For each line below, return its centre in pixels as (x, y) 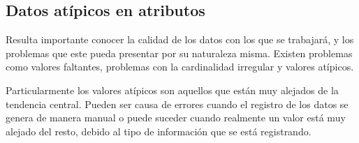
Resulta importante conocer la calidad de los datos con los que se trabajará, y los (180, 39)
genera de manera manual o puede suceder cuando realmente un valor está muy (176, 118)
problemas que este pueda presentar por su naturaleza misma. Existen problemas (179, 53)
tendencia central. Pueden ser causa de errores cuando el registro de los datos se (177, 104)
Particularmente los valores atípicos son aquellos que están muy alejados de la (172, 90)
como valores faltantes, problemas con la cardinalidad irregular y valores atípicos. (180, 67)
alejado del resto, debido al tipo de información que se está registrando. (159, 131)
